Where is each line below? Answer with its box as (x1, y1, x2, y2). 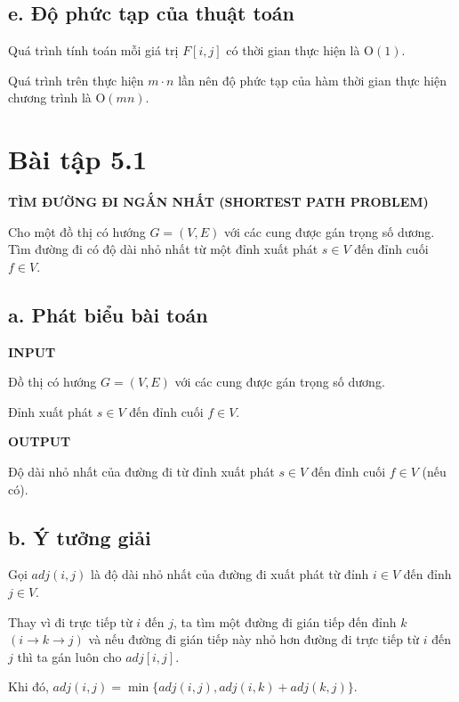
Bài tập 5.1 (8, 141, 148, 177)
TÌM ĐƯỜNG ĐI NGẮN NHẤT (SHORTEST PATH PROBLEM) (8, 192, 429, 211)
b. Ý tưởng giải (8, 523, 151, 551)
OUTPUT (8, 432, 71, 451)
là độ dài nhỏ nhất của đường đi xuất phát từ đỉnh (91, 565, 369, 584)
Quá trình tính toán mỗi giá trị (8, 41, 179, 60)
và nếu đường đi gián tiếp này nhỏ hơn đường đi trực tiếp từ (88, 630, 420, 649)
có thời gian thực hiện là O (226, 41, 374, 60)
